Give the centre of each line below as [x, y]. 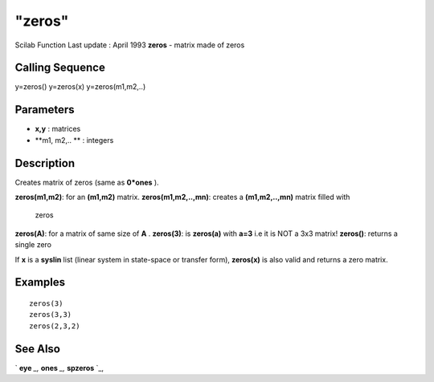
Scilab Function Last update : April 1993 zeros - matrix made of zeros [130, 45]
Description [45, 163]
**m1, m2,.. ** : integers [74, 140]
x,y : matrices [58, 129]
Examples [40, 282]
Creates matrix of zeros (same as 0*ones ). [87, 182]
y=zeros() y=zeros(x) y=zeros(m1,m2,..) [80, 87]
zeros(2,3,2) [55, 326]
